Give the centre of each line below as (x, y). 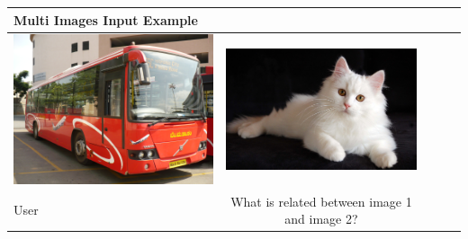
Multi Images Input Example (106, 19)
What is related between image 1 (321, 201)
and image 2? (321, 219)
